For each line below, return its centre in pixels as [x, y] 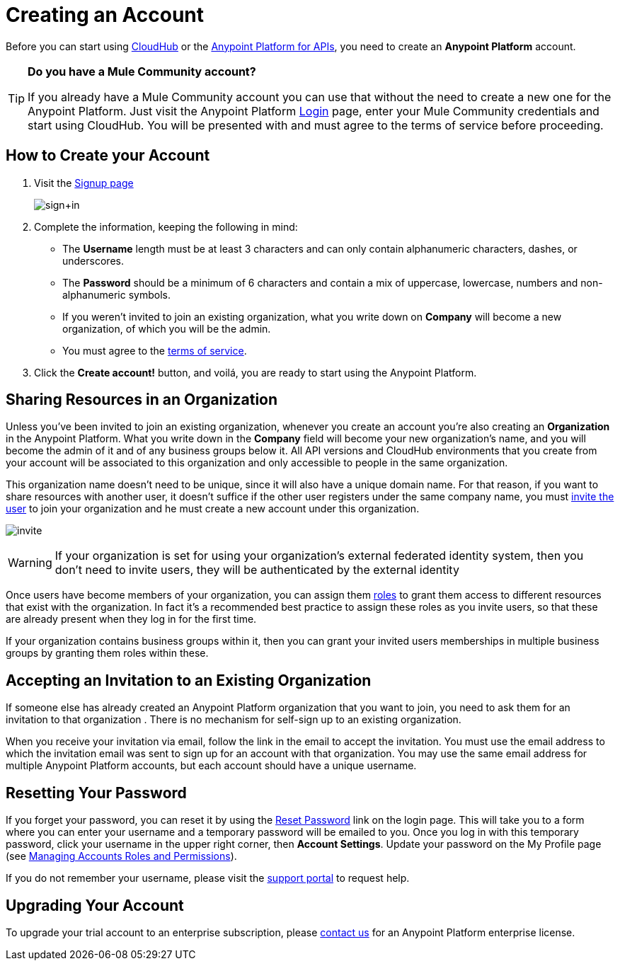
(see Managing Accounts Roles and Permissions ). [121, 856]
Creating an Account [105, 15]
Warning [30, 563]
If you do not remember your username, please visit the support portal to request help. [208, 878]
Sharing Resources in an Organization [142, 400]
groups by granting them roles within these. [107, 653]
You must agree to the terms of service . [155, 350]
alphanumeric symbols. [116, 294]
